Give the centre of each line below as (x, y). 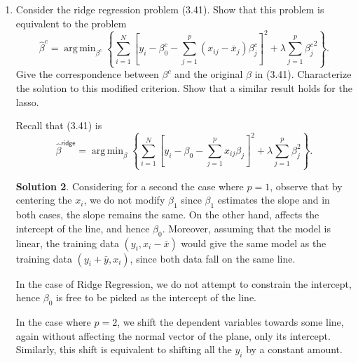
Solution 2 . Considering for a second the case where (130, 186)
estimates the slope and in (274, 200)
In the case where (53, 322)
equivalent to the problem (71, 23)
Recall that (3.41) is (59, 125)
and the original (209, 74)
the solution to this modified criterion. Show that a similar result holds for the (184, 87)
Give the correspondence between (87, 74)
